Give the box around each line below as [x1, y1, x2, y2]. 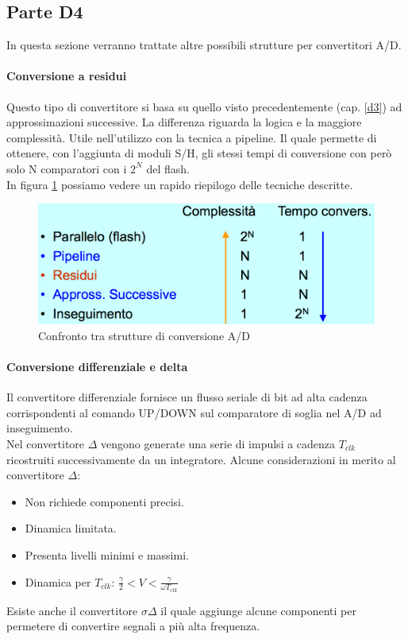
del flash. [146, 160, 190, 176]
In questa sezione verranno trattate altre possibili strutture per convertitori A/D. [6, 37, 402, 53]
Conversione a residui [6, 68, 127, 84]
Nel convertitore [6, 435, 85, 451]
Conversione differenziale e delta [6, 358, 188, 374]
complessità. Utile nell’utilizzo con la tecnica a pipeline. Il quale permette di [6, 129, 377, 145]
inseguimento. [6, 420, 73, 436]
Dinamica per [25, 573, 91, 590]
